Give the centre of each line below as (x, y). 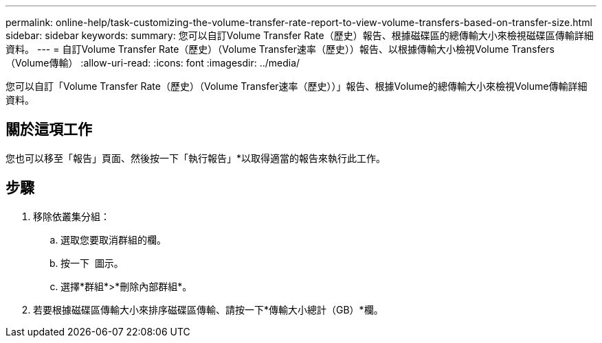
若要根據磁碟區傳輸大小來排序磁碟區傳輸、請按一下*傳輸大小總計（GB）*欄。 (208, 309)
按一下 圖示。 (92, 263)
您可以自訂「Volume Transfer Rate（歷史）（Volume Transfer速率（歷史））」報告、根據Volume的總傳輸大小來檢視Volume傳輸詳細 (297, 86)
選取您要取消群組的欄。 (113, 239)
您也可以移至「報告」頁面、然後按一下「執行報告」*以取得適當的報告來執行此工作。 (196, 158)
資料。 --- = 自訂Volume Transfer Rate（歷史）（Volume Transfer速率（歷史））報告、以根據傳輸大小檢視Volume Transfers (280, 49)
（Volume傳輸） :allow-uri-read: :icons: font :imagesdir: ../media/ (153, 63)
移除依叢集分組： (71, 216)
